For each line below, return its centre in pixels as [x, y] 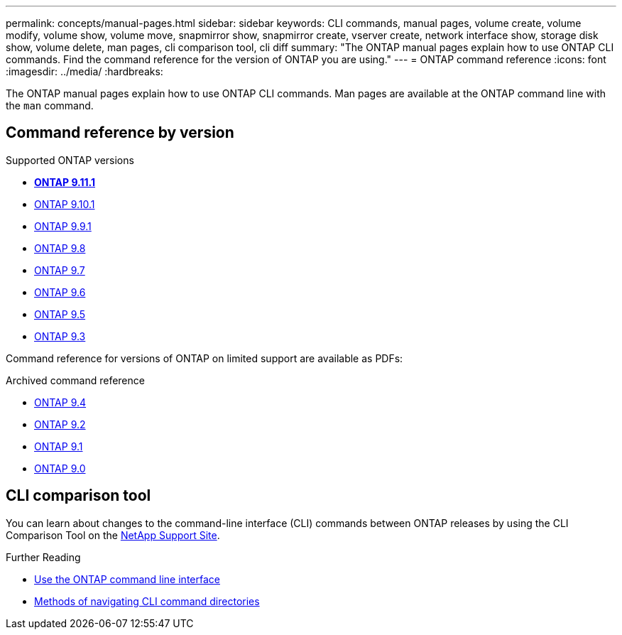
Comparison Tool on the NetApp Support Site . [113, 535]
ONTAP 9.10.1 [65, 204]
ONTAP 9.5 [60, 314]
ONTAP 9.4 [60, 402]
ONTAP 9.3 [60, 336]
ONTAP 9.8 [60, 248]
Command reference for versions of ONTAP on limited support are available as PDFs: [204, 358]
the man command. [50, 105]
